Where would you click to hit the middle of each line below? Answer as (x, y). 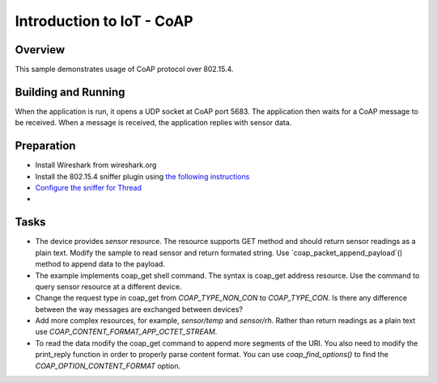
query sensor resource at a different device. (108, 286)
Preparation (45, 146)
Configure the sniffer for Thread (88, 188)
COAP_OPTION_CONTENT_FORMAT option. (108, 366)
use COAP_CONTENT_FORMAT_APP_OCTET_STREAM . (126, 332)
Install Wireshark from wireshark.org (96, 165)
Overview (40, 50)
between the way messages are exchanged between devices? (139, 309)
